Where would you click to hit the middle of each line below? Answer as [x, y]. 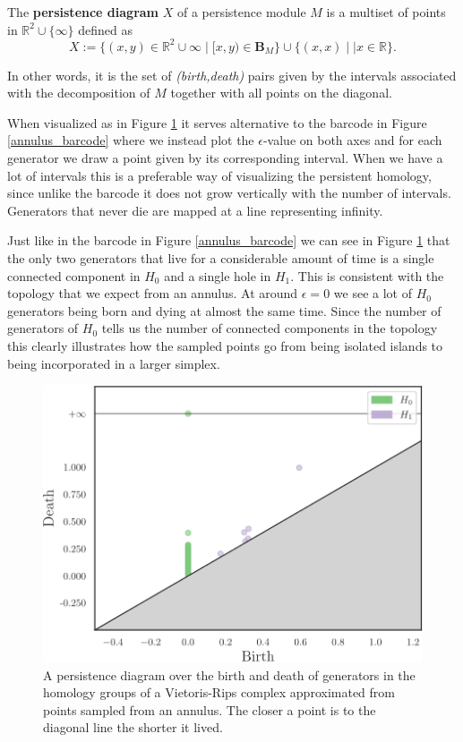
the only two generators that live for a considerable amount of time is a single [221, 258]
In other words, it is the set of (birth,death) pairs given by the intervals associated [232, 75]
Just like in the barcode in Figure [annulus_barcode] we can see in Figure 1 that [229, 240]
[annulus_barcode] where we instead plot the [131, 140]
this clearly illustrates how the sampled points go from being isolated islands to [225, 345]
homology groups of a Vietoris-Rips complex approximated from [219, 692]
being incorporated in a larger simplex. [114, 363]
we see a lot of [373, 293]
